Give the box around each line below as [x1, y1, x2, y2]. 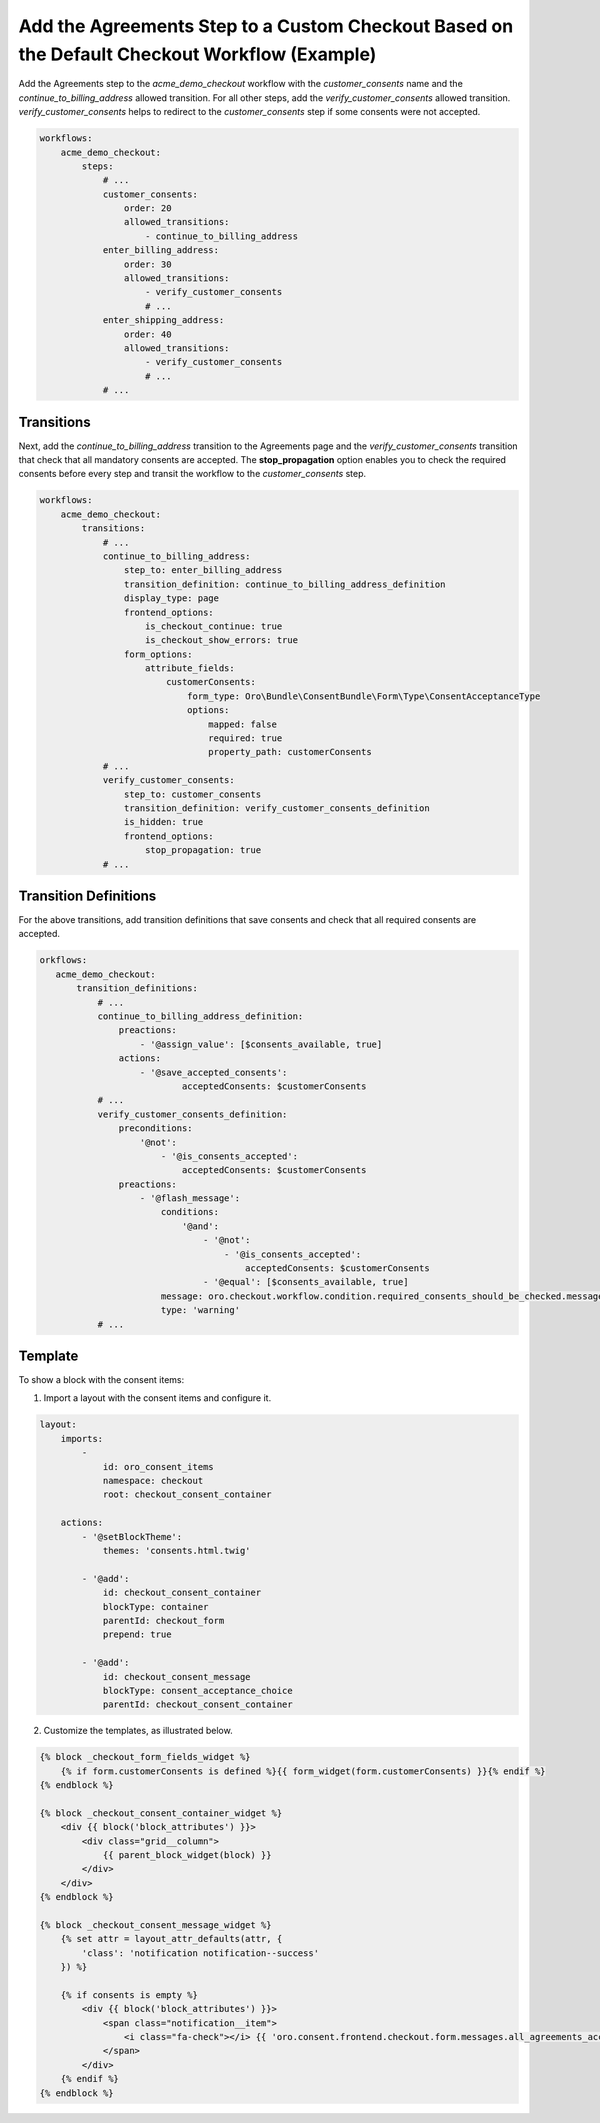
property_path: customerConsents [208, 746, 372, 758]
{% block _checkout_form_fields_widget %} [39, 1751, 251, 1763]
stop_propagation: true [145, 845, 262, 856]
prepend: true [102, 1629, 172, 1640]
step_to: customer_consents [123, 788, 262, 800]
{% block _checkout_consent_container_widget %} [39, 1807, 283, 1819]
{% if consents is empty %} [60, 1989, 199, 2000]
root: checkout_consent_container [102, 1489, 272, 1500]
